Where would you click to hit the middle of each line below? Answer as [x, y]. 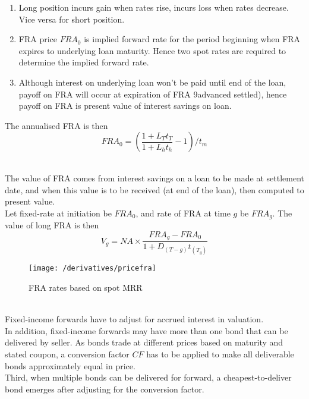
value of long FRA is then [52, 225]
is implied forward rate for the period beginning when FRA [192, 39]
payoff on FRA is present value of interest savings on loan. [125, 106]
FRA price [38, 39]
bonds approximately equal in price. [70, 365]
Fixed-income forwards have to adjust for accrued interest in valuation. [134, 319]
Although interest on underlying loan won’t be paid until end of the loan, [152, 82]
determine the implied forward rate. [84, 62]
